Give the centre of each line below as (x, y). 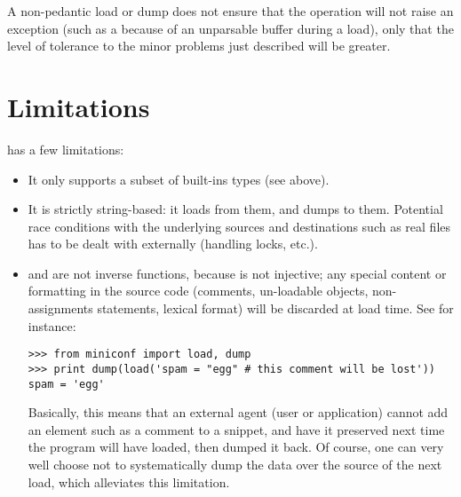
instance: (52, 325)
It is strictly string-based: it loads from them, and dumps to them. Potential (235, 209)
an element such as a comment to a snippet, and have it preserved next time (236, 429)
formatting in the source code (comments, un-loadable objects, (198, 291)
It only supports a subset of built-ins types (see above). (179, 179)
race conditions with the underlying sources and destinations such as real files (239, 226)
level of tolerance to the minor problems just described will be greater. (199, 46)
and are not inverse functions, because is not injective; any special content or (237, 273)
